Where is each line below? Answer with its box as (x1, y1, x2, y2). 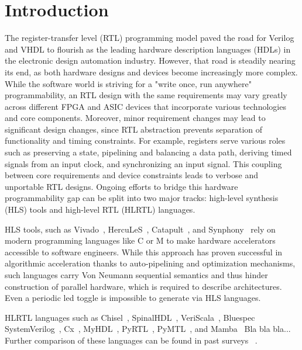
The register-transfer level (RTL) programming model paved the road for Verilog (5, 32, 294, 44)
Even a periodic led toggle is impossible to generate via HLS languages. (5, 292, 261, 304)
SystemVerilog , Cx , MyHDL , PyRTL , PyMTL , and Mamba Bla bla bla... (5, 323, 291, 335)
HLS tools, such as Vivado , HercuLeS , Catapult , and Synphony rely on (5, 223, 276, 235)
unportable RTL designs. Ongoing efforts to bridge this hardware (5, 180, 238, 192)
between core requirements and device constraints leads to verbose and (5, 169, 258, 181)
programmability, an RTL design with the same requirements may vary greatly (5, 89, 287, 101)
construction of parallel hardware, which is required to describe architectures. (5, 280, 282, 292)
